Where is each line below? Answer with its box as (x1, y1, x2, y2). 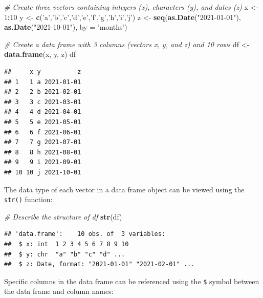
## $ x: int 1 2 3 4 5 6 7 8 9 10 (4, 240, 129, 248)
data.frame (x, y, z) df (4, 49, 76, 59)
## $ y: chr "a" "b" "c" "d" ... (4, 250, 125, 258)
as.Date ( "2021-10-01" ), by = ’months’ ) (4, 22, 127, 32)
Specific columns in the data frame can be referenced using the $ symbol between (4, 275, 259, 286)
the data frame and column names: (4, 286, 114, 296)
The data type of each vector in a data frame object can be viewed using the (4, 184, 245, 194)
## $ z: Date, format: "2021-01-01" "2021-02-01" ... (4, 261, 195, 268)
